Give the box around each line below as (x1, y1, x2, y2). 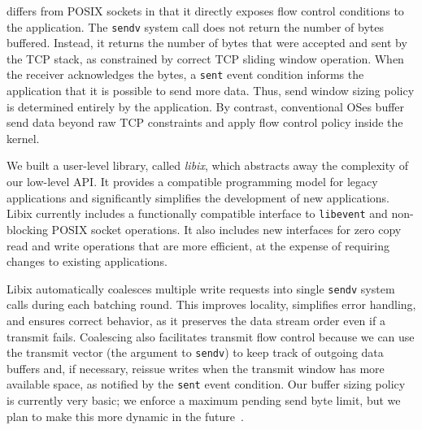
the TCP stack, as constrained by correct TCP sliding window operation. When (7, 50, 404, 67)
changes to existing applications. (7, 253, 167, 270)
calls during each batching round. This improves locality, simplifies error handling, (7, 296, 416, 313)
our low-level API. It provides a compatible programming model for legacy (7, 173, 378, 190)
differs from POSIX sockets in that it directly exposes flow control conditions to (7, 2, 404, 19)
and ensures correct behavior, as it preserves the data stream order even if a (7, 311, 385, 328)
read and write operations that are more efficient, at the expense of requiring (7, 237, 389, 254)
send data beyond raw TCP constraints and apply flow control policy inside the (7, 114, 403, 131)
